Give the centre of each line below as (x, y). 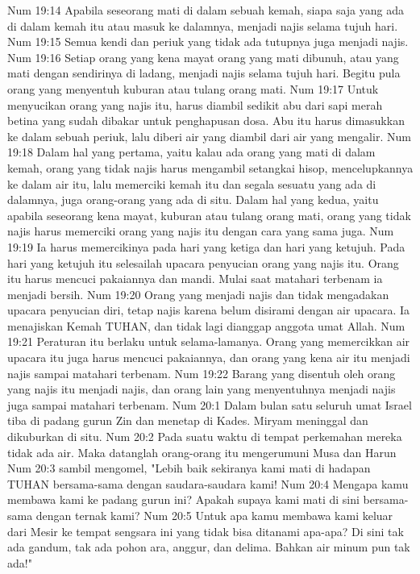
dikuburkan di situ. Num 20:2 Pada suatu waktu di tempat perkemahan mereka (205, 437)
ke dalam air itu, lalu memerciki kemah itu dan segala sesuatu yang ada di (192, 183)
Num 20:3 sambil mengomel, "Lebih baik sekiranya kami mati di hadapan (189, 468)
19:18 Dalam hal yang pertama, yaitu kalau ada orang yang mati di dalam (191, 152)
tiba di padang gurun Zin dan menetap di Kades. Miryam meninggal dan (188, 420)
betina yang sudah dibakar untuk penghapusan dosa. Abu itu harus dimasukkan (206, 121)
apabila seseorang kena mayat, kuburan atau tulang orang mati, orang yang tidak (209, 215)
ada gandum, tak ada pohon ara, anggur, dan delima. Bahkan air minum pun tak (209, 547)
